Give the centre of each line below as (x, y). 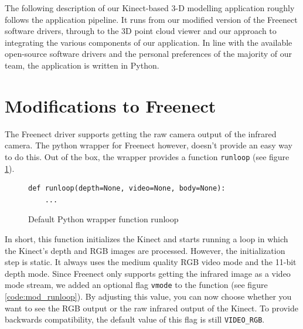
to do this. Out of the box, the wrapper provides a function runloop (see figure (147, 156)
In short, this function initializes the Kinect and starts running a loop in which (147, 238)
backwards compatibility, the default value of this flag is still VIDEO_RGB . (135, 319)
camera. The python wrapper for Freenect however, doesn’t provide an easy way (149, 145)
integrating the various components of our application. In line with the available (149, 42)
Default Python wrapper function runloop (103, 219)
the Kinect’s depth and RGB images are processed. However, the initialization (145, 250)
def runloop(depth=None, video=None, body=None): (127, 189)
